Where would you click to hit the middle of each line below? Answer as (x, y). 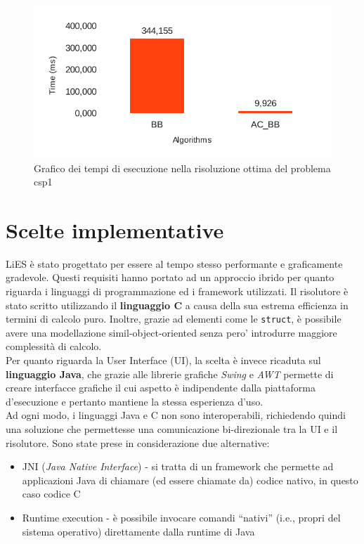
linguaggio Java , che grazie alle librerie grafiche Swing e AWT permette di (170, 374)
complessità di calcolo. (54, 346)
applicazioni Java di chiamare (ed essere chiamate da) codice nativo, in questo (190, 480)
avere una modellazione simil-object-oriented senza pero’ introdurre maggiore (171, 332)
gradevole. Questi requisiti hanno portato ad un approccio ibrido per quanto (170, 277)
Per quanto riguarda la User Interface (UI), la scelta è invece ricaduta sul (163, 360)
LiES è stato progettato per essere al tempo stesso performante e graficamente (174, 263)
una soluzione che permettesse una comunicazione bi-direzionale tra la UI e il (172, 429)
